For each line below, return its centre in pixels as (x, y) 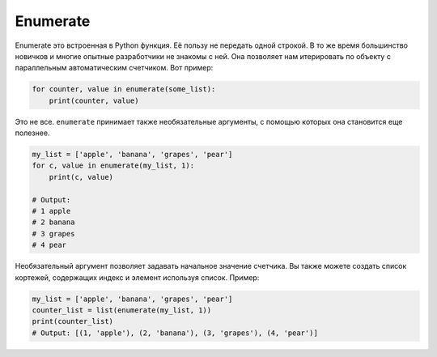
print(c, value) (81, 177)
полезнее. (32, 133)
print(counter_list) (72, 321)
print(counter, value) (94, 100)
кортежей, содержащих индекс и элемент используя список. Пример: (137, 277)
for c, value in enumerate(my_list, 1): (113, 166)
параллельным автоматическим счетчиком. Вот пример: (114, 68)
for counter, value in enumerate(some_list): (124, 89)
